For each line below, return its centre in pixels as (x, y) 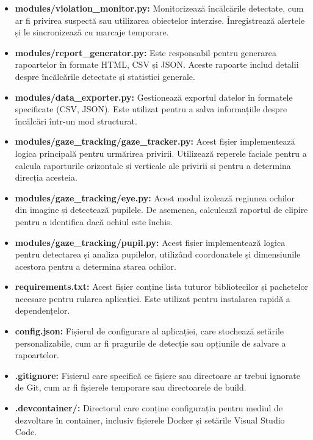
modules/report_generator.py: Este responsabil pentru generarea (146, 52)
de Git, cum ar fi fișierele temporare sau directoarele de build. (131, 387)
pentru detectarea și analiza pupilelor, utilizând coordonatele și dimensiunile (158, 254)
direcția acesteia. (46, 177)
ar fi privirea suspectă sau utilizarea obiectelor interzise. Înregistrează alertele (160, 20)
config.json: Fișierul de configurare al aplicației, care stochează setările (149, 331)
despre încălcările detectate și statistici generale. (105, 76)
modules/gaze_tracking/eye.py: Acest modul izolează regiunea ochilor (155, 197)
